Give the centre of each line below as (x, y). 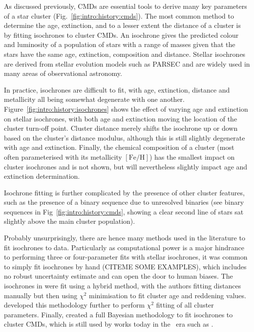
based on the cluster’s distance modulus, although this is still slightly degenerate (125, 137)
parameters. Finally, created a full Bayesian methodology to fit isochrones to (118, 314)
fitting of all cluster (185, 305)
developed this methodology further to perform (74, 305)
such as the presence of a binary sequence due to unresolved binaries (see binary (124, 202)
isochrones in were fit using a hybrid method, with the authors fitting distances (123, 286)
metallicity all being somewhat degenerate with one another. (94, 99)
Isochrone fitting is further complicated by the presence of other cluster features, (124, 192)
